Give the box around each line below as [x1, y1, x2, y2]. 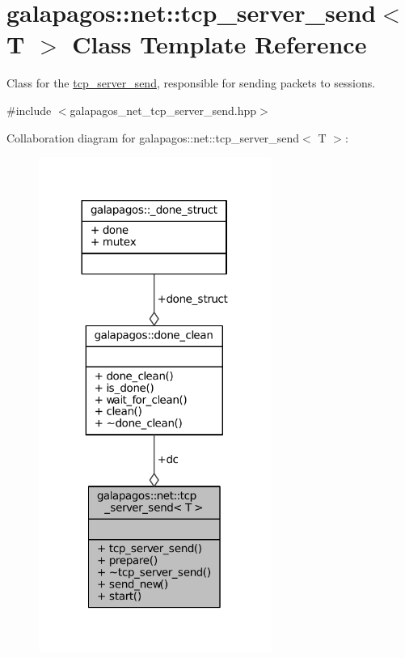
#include [6, 101, 52, 118]
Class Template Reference [72, 28, 367, 61]
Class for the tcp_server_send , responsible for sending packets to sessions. [6, 74, 376, 91]
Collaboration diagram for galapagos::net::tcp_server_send [6, 129, 300, 146]
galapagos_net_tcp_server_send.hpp [70, 101, 257, 118]
